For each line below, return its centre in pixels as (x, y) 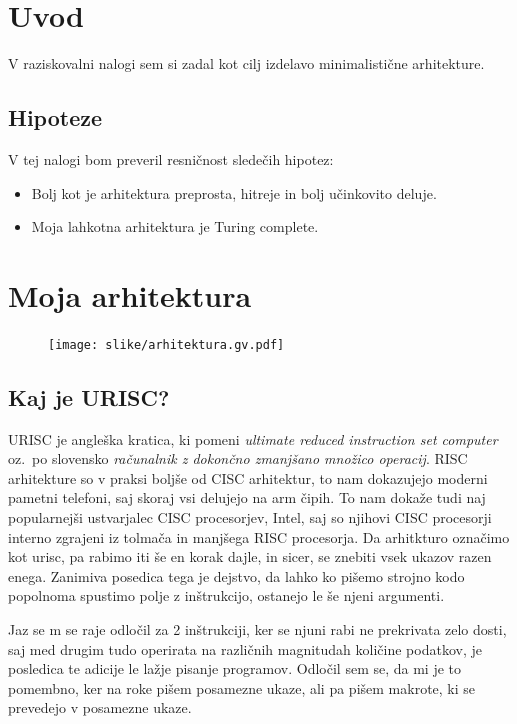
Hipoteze (55, 117)
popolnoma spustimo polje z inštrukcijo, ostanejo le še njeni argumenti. (226, 595)
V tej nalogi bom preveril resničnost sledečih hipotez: (171, 158)
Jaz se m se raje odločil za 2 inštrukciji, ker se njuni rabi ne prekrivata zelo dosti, (257, 629)
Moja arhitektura (130, 294)
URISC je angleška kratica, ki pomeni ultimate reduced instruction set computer (253, 438)
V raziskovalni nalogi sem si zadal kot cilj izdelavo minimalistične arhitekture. (246, 63)
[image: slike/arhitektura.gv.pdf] (166, 344)
